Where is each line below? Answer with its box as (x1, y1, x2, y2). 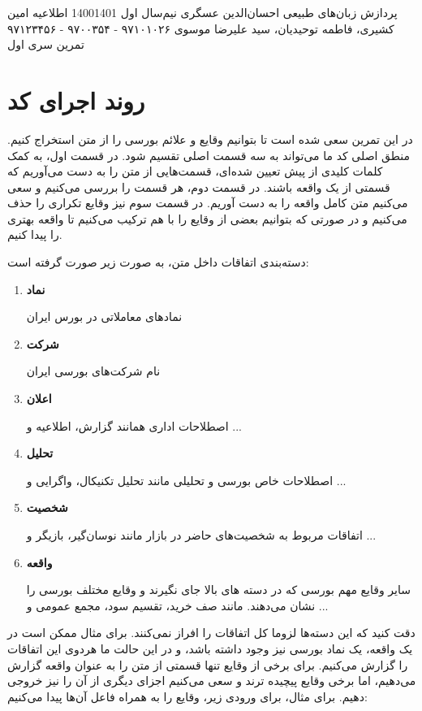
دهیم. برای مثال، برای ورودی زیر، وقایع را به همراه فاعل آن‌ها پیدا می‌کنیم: (7, 687, 368, 704)
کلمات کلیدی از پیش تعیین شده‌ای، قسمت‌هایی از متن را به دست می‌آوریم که (7, 163, 383, 180)
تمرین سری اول (7, 36, 84, 53)
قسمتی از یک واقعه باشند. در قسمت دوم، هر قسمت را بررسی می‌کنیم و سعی (7, 178, 390, 195)
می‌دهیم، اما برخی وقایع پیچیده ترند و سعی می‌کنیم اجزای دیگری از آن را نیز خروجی (7, 672, 416, 689)
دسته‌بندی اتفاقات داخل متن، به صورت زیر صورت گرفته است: (7, 254, 309, 271)
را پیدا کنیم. (7, 226, 62, 243)
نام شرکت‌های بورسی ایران (26, 362, 161, 379)
